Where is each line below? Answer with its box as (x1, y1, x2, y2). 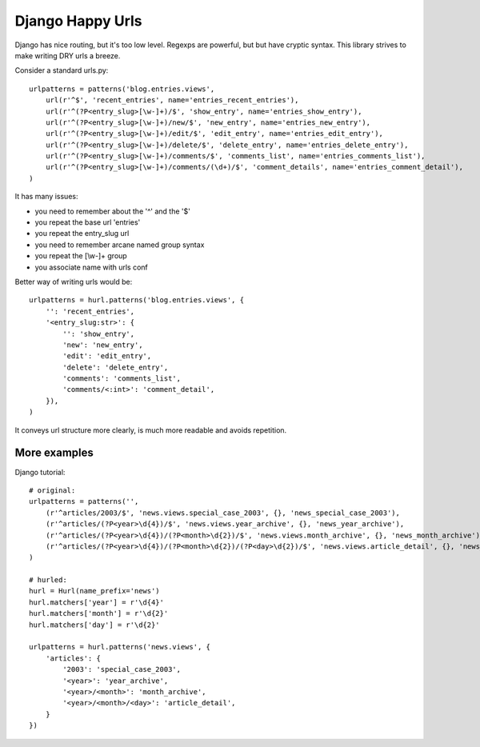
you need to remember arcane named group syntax (34, 240, 205, 250)
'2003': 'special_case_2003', (62, 665, 182, 674)
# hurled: (29, 576, 67, 585)
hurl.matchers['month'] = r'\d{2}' (29, 609, 169, 618)
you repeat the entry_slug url (34, 229, 130, 238)
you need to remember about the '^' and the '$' (34, 206, 191, 216)
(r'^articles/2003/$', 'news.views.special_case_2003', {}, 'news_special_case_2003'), (45, 508, 400, 517)
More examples (14, 446, 94, 460)
